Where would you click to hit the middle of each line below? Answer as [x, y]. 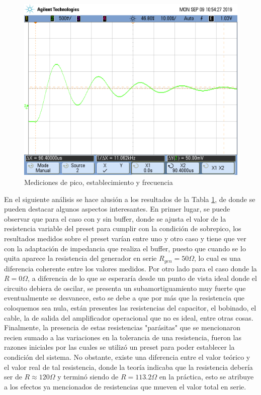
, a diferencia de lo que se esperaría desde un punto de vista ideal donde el [142, 278]
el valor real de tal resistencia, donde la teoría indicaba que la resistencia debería [128, 367]
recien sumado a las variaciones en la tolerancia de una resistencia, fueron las [123, 337]
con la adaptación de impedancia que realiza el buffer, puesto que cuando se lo [125, 248]
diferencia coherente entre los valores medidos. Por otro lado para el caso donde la [130, 268]
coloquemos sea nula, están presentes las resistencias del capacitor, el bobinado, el [130, 307]
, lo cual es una [217, 258]
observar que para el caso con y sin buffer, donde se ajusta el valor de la [115, 218]
